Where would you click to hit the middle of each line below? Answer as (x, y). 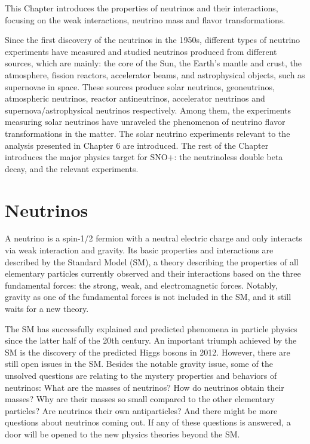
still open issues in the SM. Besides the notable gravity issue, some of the (139, 364)
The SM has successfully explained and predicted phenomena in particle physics (151, 328)
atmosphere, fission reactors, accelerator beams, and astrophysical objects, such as (155, 74)
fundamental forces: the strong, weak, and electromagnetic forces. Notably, (141, 285)
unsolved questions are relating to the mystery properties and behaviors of (141, 375)
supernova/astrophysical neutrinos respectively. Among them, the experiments (148, 110)
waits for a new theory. (47, 308)
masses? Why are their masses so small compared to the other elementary (140, 399)
